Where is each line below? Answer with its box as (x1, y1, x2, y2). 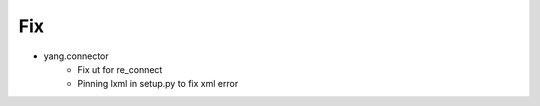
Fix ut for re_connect (77, 63, 163, 75)
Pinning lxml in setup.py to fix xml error (77, 78, 239, 90)
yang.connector (43, 50, 109, 62)
